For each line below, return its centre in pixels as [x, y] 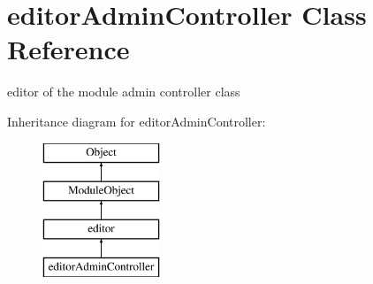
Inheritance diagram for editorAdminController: [137, 121]
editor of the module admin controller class [124, 92]
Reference [69, 49]
